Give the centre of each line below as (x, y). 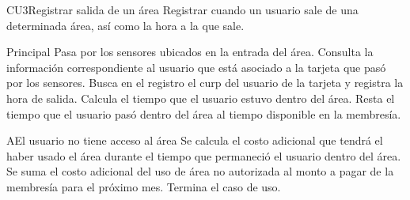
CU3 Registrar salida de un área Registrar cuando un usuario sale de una (182, 9)
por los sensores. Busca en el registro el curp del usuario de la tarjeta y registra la (205, 83)
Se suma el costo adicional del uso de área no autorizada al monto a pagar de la (200, 171)
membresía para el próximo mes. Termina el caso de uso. (144, 186)
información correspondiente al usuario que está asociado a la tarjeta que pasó (196, 67)
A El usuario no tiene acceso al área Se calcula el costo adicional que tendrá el (195, 140)
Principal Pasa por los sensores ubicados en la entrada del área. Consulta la (190, 52)
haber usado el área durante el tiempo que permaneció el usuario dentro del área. (204, 155)
